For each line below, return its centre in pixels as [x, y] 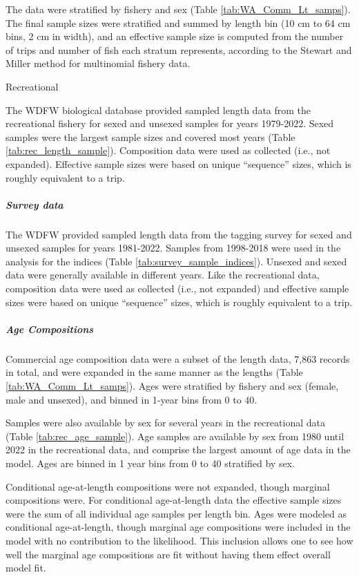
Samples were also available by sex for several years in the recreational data [165, 423]
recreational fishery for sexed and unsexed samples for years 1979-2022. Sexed [170, 123]
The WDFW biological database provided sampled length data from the [158, 110]
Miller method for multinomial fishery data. [98, 63]
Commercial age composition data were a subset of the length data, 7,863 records [178, 358]
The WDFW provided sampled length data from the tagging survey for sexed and [179, 234]
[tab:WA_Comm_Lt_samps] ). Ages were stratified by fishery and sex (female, [172, 386]
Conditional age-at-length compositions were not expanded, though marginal [168, 486]
